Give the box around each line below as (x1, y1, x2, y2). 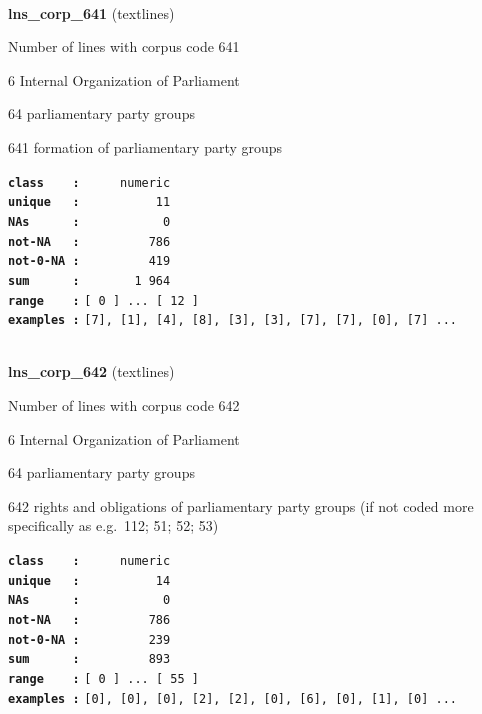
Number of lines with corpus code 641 (8, 36, 240, 57)
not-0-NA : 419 (8, 254, 171, 269)
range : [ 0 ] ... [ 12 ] (8, 293, 199, 308)
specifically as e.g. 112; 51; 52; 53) (8, 515, 219, 536)
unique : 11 (8, 195, 171, 210)
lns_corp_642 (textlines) (8, 361, 175, 382)
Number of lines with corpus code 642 (8, 395, 240, 415)
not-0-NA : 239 (8, 632, 171, 647)
